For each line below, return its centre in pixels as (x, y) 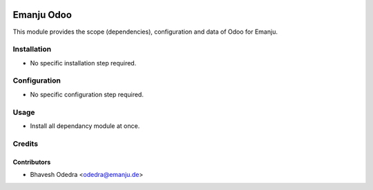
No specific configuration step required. (87, 94)
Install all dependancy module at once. (85, 126)
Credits (25, 143)
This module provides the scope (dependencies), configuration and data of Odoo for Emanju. (145, 32)
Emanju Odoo (42, 15)
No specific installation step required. (83, 63)
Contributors (32, 162)
